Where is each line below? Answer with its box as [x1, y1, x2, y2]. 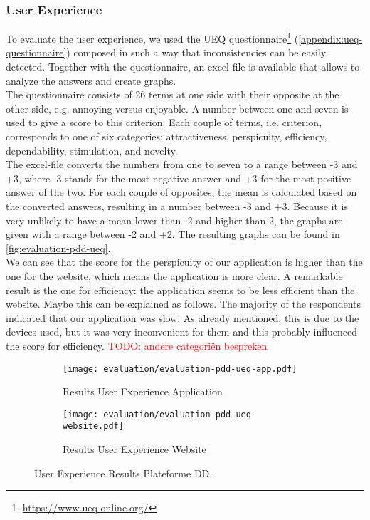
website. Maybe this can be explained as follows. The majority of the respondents [6, 296, 361, 311]
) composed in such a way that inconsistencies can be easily [66, 45, 327, 60]
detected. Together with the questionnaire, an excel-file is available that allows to [6, 59, 360, 74]
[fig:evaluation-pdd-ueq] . [6, 240, 111, 255]
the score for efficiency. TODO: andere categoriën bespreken [6, 338, 268, 353]
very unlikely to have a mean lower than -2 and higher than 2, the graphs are [6, 212, 343, 227]
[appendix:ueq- [298, 31, 363, 46]
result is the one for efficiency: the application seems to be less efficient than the [6, 282, 355, 297]
